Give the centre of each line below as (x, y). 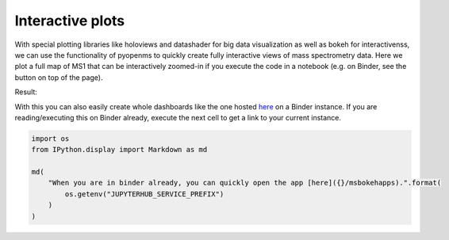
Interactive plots (70, 21)
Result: (26, 92)
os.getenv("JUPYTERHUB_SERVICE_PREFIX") (144, 194)
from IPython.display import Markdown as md (119, 150)
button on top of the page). (59, 77)
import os (50, 138)
